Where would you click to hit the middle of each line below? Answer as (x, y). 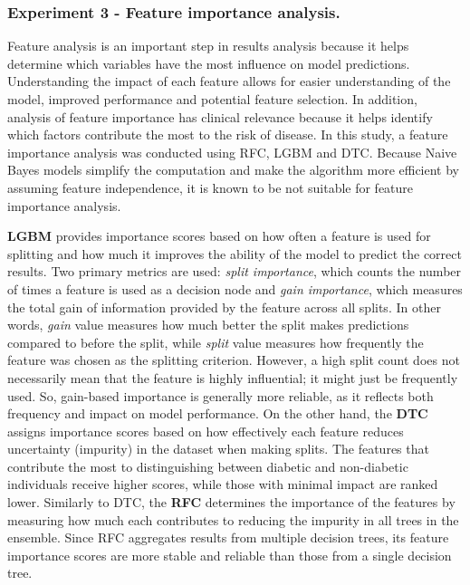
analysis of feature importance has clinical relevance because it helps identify (220, 116)
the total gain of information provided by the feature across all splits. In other (224, 307)
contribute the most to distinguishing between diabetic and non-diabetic (208, 466)
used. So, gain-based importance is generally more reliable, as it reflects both (221, 395)
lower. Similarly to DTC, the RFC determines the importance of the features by (231, 502)
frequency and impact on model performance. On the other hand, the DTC (218, 413)
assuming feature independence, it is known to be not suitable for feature (211, 187)
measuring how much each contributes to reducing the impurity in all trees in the (233, 519)
